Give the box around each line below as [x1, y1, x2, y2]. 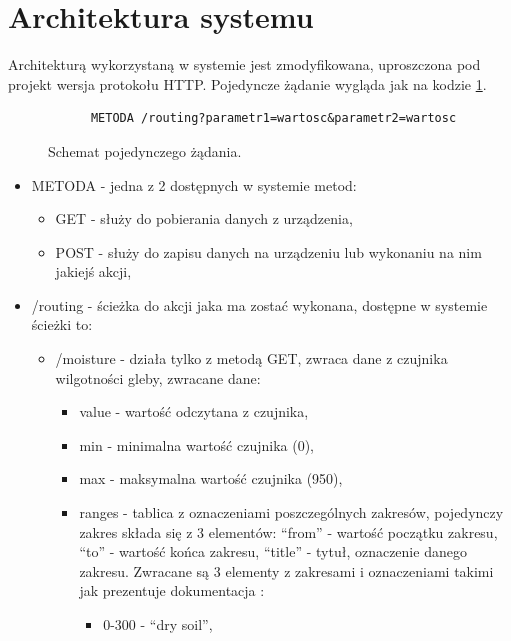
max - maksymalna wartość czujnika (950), [79, 468, 343, 489]
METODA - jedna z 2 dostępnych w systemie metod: [31, 174, 357, 195]
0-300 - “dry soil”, [103, 614, 213, 634]
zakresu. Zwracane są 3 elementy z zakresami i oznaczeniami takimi [79, 560, 494, 581]
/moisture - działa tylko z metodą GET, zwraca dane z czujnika [55, 348, 448, 369]
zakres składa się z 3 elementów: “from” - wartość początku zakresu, [79, 521, 498, 542]
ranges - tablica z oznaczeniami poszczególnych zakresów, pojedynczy [79, 502, 504, 523]
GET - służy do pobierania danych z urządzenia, [55, 208, 353, 229]
